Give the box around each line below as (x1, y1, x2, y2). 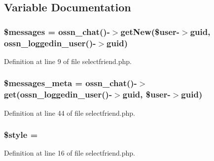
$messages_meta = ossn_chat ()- (4, 77, 137, 89)
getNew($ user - (120, 25, 180, 37)
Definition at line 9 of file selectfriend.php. (4, 56, 132, 66)
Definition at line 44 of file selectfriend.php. (4, 107, 135, 118)
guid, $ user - (122, 88, 171, 100)
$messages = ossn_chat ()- (4, 25, 110, 37)
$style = (4, 129, 38, 141)
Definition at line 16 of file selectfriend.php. (4, 148, 135, 158)
